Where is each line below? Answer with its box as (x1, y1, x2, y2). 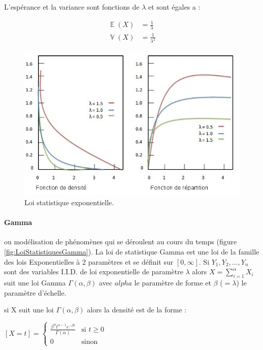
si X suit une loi (4, 304, 54, 315)
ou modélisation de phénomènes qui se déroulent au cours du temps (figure (4, 236, 237, 247)
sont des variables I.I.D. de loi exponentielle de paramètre (4, 266, 183, 277)
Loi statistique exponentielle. (24, 197, 114, 207)
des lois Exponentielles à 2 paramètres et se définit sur (4, 256, 174, 267)
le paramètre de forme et (134, 277, 211, 288)
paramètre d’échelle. (4, 287, 67, 298)
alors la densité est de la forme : (87, 304, 187, 315)
